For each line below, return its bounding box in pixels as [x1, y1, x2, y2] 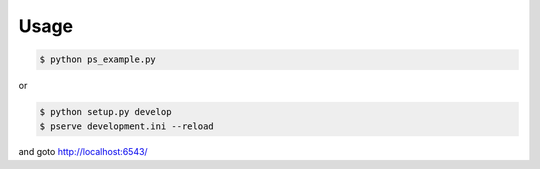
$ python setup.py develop [39, 106, 172, 118]
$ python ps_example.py [39, 54, 157, 65]
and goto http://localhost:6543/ [18, 146, 149, 158]
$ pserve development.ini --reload [39, 120, 214, 132]
